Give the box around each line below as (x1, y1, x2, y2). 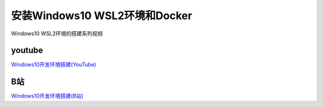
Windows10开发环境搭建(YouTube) (11, 61, 97, 68)
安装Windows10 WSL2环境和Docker (11, 9, 193, 22)
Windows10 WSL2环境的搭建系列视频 (11, 30, 103, 37)
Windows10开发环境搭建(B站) (11, 93, 84, 100)
